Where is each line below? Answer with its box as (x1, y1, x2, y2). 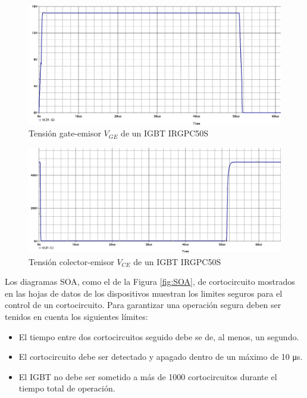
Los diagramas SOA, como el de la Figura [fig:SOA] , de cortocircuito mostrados (5, 275, 295, 288)
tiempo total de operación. (18, 382, 115, 394)
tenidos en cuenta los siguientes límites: (5, 310, 148, 323)
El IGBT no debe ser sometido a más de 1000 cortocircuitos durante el (18, 370, 277, 383)
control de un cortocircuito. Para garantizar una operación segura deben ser (5, 298, 281, 311)
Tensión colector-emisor (29, 255, 114, 268)
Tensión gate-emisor (29, 127, 101, 139)
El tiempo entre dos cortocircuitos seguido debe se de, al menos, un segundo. (18, 330, 299, 343)
